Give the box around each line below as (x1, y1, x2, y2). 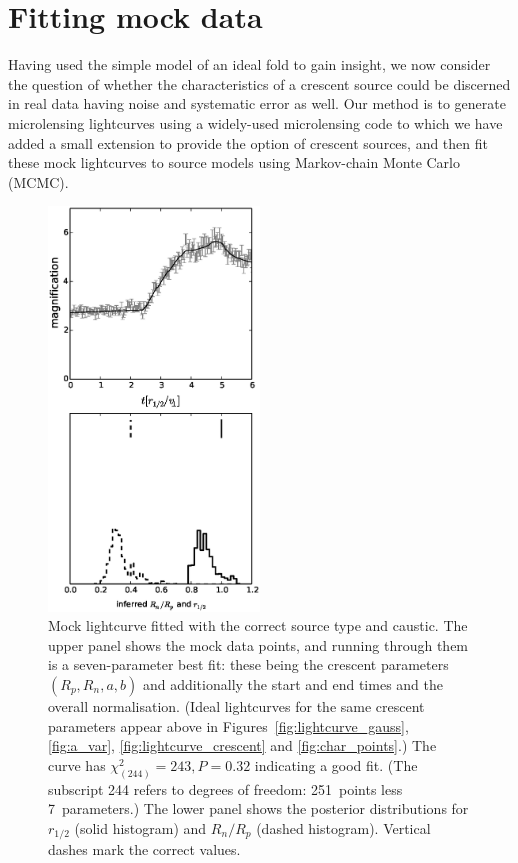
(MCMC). (8, 171, 69, 192)
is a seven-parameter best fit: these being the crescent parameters (48, 654, 449, 675)
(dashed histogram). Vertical (256, 817, 431, 838)
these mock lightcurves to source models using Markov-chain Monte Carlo (8, 152, 461, 173)
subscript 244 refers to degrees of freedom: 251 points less (48, 778, 403, 799)
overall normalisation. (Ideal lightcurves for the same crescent (48, 696, 425, 717)
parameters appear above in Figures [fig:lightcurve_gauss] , (48, 715, 409, 736)
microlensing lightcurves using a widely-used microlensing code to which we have (8, 112, 503, 133)
